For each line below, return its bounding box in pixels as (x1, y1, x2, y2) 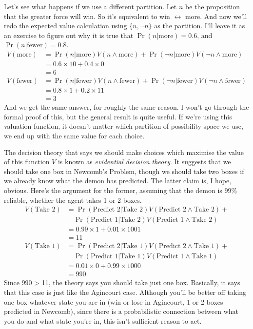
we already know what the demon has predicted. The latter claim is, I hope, (4, 175, 232, 186)
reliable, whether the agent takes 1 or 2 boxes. (4, 194, 142, 205)
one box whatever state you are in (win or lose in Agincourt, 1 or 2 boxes (4, 296, 223, 307)
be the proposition (185, 1, 240, 11)
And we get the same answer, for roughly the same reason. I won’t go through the (4, 102, 249, 112)
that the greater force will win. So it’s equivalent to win (4, 11, 170, 21)
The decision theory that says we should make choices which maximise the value (4, 147, 244, 157)
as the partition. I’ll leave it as (154, 20, 245, 31)
